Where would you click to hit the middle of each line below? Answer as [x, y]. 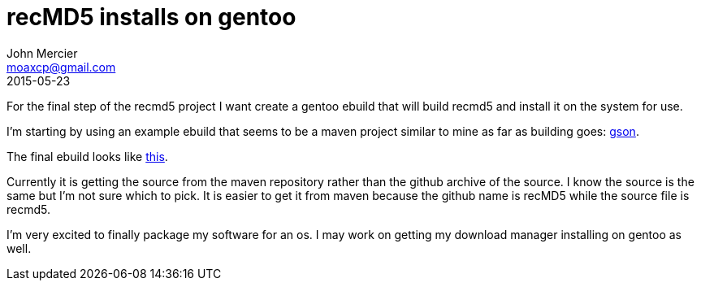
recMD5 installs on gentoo [151, 17]
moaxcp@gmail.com [61, 67]
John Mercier [42, 53]
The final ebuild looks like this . [87, 156]
